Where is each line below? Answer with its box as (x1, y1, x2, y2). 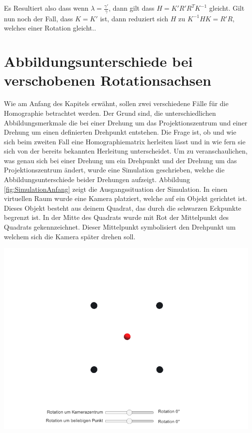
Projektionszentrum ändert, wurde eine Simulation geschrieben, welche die (4, 165, 225, 175)
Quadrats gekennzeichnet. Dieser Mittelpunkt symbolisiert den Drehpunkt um (4, 222, 236, 232)
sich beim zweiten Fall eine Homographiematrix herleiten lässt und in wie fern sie (4, 136, 246, 146)
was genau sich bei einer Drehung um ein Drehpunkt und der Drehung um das (4, 155, 237, 165)
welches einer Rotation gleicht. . (4, 23, 96, 33)
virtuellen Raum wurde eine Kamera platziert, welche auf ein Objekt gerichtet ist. (4, 193, 247, 203)
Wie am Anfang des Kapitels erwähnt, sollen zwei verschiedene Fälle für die (4, 98, 229, 108)
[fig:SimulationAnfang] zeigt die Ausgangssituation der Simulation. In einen (4, 184, 228, 194)
